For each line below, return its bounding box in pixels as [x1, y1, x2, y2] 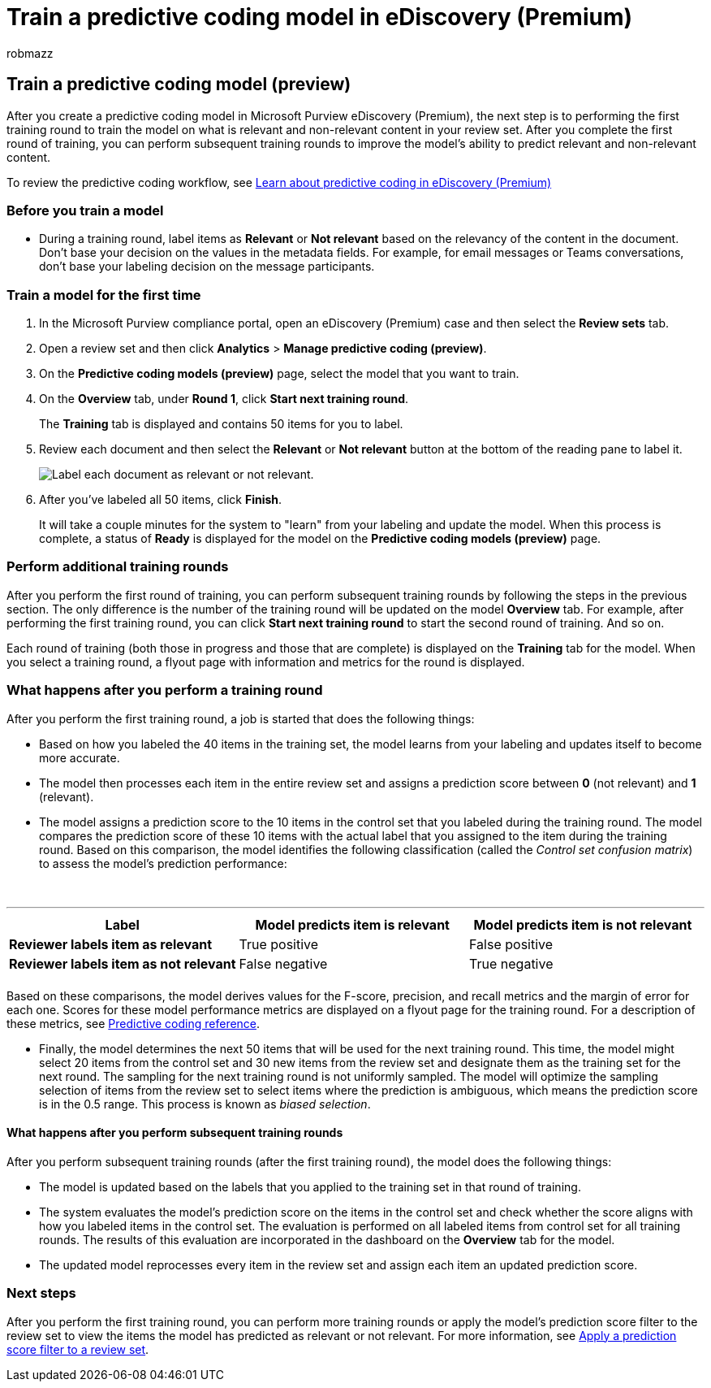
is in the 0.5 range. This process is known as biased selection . [39, 1096, 371, 1111]
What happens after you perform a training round [6, 682, 323, 699]
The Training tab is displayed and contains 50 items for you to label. [39, 417, 403, 432]
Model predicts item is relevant [255, 916, 450, 933]
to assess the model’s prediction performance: [39, 856, 287, 870]
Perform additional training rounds [6, 558, 229, 575]
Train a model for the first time [6, 286, 201, 303]
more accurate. [39, 750, 120, 765]
